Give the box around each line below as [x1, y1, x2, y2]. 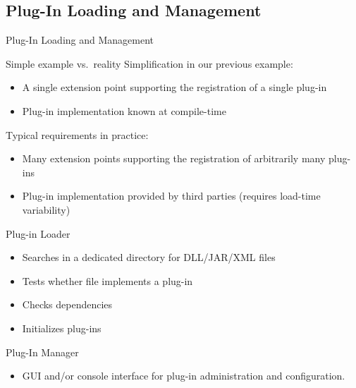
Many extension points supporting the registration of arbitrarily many [22, 151, 326, 166]
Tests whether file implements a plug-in [22, 273, 193, 288]
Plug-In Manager [6, 344, 79, 359]
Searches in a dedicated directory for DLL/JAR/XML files [22, 250, 276, 265]
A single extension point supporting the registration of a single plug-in [22, 80, 327, 95]
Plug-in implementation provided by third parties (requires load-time [22, 188, 321, 203]
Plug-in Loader [6, 226, 70, 241]
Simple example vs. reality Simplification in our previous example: [6, 56, 293, 71]
